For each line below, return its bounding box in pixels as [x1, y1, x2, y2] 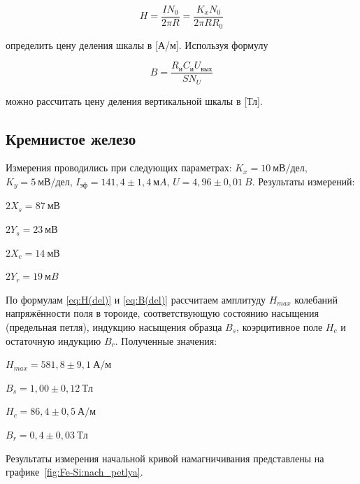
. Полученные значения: [115, 333, 217, 348]
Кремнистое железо [6, 127, 136, 149]
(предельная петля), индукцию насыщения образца [6, 320, 222, 334]
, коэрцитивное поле [236, 320, 323, 334]
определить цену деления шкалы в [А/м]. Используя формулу [6, 37, 268, 52]
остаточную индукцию [6, 333, 101, 348]
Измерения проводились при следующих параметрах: [6, 160, 232, 175]
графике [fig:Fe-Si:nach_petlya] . [6, 464, 143, 479]
